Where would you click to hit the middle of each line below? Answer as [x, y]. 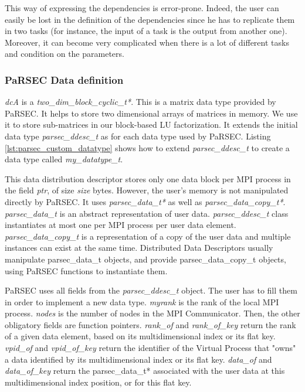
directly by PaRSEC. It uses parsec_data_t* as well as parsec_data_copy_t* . [145, 201]
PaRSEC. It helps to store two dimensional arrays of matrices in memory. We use [151, 113]
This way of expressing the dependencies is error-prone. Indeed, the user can [142, 8]
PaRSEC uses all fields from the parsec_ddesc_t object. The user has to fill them [151, 290]
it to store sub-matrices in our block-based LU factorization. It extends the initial [151, 125]
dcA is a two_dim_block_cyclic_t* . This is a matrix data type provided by [140, 102]
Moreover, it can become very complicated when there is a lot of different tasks [147, 42]
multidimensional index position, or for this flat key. [98, 382]
